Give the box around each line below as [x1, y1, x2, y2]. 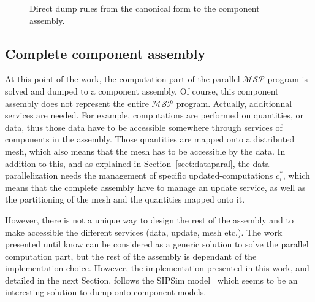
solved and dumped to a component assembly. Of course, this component [5, 84, 279, 97]
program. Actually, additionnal [176, 96, 292, 109]
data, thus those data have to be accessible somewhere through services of [5, 120, 283, 133]
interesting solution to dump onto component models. [5, 285, 207, 298]
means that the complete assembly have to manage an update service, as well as [5, 180, 306, 193]
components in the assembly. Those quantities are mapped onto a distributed [5, 133, 295, 145]
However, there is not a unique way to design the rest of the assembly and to [5, 213, 294, 226]
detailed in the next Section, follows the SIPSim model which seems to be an [5, 273, 298, 286]
